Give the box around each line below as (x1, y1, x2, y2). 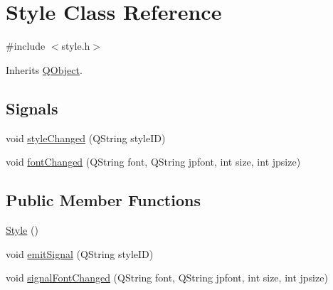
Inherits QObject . (6, 62, 83, 77)
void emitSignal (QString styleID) (6, 246, 154, 261)
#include (6, 38, 46, 53)
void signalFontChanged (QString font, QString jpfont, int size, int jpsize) (6, 270, 328, 285)
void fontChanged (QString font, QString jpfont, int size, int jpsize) (6, 154, 301, 169)
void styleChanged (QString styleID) (6, 130, 166, 145)
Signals (6, 97, 58, 119)
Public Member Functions (6, 189, 201, 211)
